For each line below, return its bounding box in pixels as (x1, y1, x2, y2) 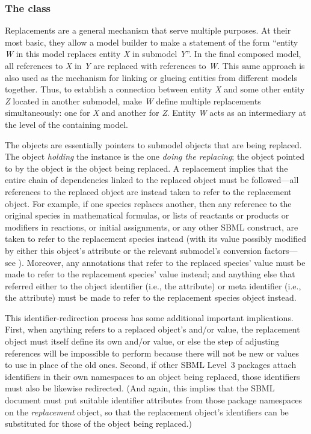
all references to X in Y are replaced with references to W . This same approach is (5, 59, 305, 71)
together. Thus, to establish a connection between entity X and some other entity (5, 83, 305, 95)
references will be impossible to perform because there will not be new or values (5, 346, 300, 359)
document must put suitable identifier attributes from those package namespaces (5, 394, 303, 406)
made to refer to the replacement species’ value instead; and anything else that (5, 268, 295, 280)
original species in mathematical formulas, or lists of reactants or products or (5, 209, 289, 222)
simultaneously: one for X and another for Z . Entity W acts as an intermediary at (5, 106, 306, 119)
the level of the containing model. (5, 118, 128, 130)
